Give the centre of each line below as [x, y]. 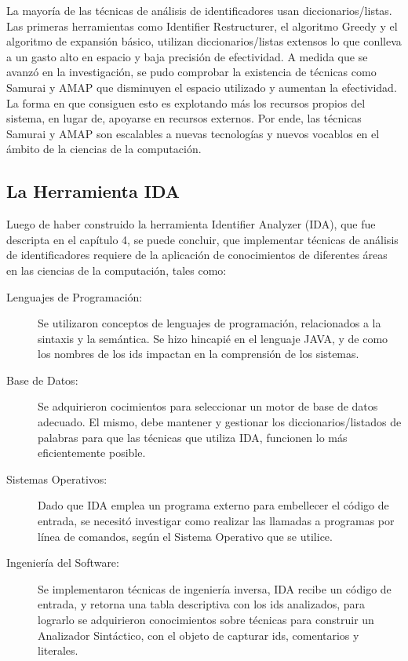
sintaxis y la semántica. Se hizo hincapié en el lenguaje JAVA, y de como [213, 338]
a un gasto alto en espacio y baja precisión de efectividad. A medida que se [187, 56]
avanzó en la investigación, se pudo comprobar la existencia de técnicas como [191, 72]
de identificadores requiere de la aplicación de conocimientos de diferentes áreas [197, 255]
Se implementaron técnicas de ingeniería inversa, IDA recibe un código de [215, 588]
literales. [58, 650]
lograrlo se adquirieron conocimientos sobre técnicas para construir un [206, 620]
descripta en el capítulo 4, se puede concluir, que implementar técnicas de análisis [202, 239]
